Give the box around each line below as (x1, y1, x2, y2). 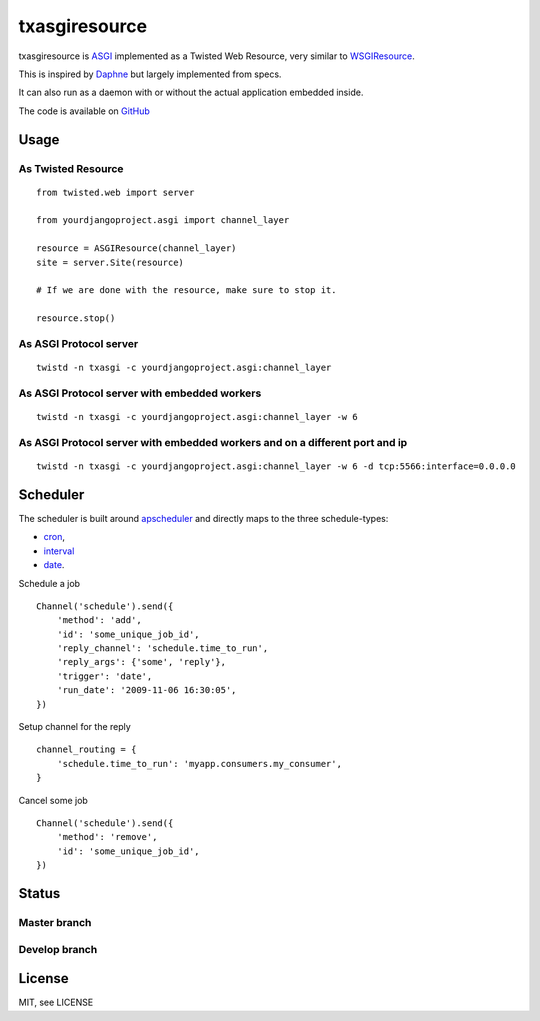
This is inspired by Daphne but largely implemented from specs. (18, 68, 282, 80)
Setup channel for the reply (18, 721, 132, 733)
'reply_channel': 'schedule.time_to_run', (56, 643, 269, 654)
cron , (43, 531, 65, 543)
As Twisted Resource (18, 161, 124, 175)
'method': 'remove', (56, 831, 158, 843)
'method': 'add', (56, 615, 142, 626)
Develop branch (18, 942, 98, 956)
